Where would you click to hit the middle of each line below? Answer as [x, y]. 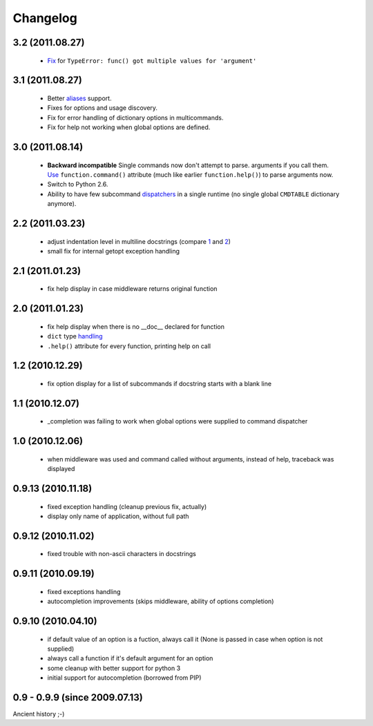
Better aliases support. [79, 98]
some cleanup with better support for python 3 [114, 668]
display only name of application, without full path [118, 516]
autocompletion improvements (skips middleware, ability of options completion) [161, 602]
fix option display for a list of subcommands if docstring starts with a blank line [160, 383]
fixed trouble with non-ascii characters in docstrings [122, 554]
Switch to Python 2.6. [78, 184]
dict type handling [75, 336]
